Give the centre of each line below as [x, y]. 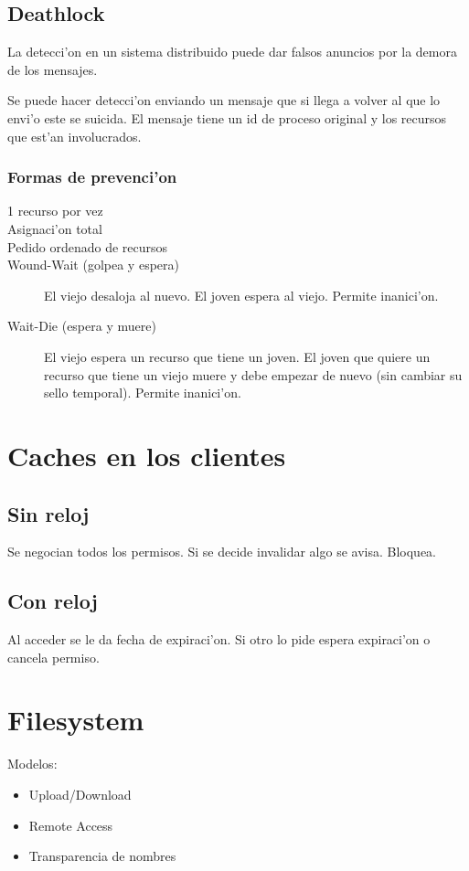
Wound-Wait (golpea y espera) [93, 265]
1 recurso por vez [55, 211]
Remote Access [71, 825]
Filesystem [76, 720]
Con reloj [53, 601]
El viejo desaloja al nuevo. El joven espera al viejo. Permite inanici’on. [241, 295]
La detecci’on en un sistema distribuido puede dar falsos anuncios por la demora [232, 52]
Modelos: [32, 764]
